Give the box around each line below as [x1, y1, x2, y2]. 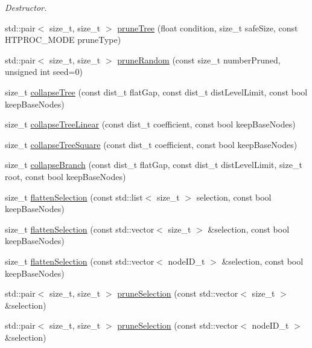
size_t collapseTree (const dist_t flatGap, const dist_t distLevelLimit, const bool [5, 85, 308, 98]
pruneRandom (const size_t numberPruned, [117, 53, 281, 66]
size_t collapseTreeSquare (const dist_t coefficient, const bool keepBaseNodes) [5, 138, 298, 150]
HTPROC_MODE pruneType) [5, 33, 121, 46]
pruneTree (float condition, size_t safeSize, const [117, 21, 298, 34]
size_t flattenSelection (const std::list [5, 190, 143, 203]
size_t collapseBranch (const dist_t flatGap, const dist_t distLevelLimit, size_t [5, 158, 302, 171]
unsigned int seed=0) [5, 65, 83, 78]
